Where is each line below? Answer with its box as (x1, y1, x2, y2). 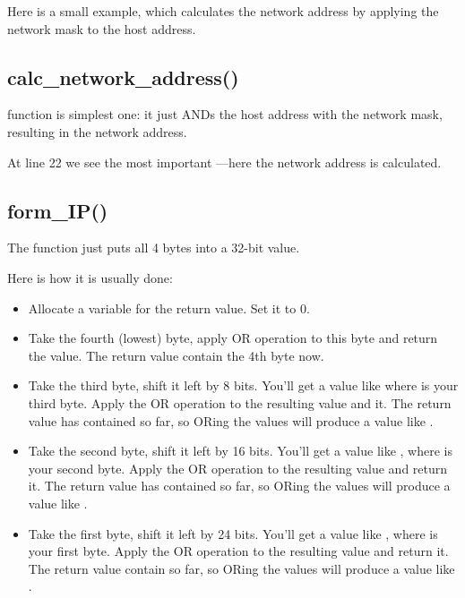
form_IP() (7, 196, 108, 224)
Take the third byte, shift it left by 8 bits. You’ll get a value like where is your (28, 376, 459, 395)
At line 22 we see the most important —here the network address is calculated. (7, 152, 442, 171)
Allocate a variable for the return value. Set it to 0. (28, 298, 310, 317)
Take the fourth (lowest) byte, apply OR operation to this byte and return (28, 329, 438, 347)
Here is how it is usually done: (7, 268, 173, 286)
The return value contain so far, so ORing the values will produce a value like (28, 559, 455, 577)
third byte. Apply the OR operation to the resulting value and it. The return (28, 393, 452, 412)
